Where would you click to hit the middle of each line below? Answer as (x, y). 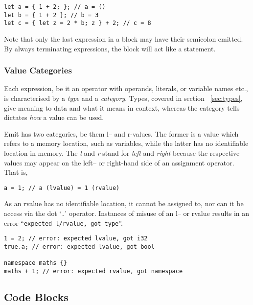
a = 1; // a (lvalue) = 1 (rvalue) (62, 188)
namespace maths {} (35, 263)
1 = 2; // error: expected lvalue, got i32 (76, 239)
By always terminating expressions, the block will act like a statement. (110, 48)
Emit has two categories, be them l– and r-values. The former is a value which (121, 133)
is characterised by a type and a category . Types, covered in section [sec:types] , (123, 98)
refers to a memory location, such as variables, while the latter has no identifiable (126, 143)
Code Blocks (36, 296)
